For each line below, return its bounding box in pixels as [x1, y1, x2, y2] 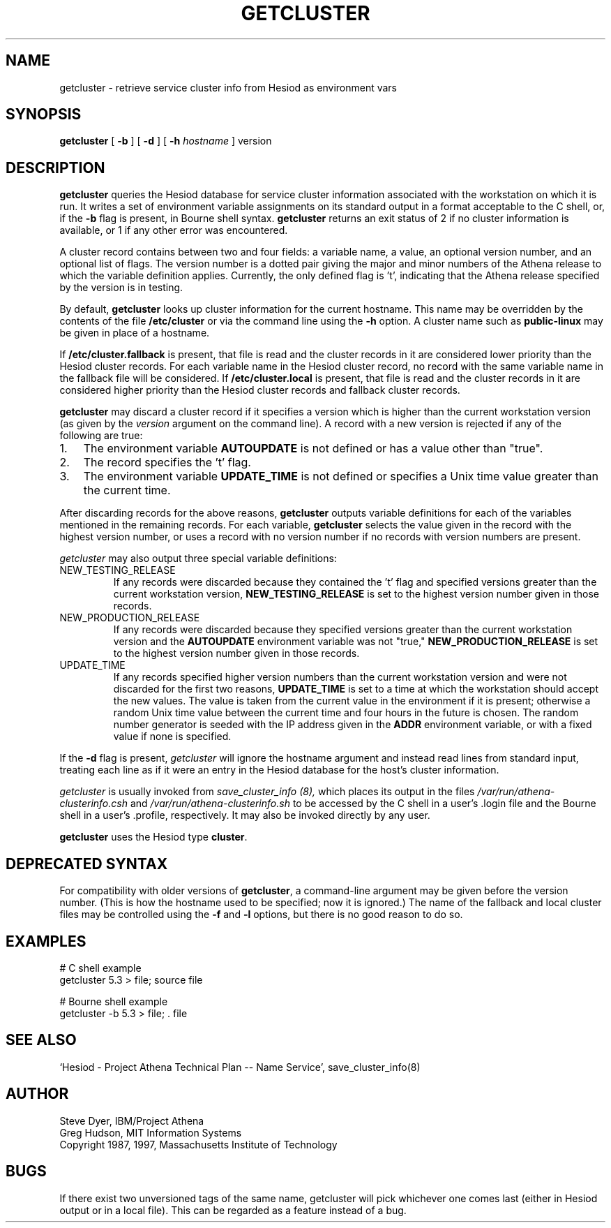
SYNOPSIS [6, 105, 82, 124]
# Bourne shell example [59, 995, 168, 1007]
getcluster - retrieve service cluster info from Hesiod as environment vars [59, 81, 398, 94]
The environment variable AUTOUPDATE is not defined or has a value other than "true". [83, 441, 543, 456]
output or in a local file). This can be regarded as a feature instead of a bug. [59, 1204, 407, 1216]
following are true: [59, 429, 143, 442]
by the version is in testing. [59, 281, 183, 294]
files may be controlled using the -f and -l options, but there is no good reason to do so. [59, 908, 463, 921]
